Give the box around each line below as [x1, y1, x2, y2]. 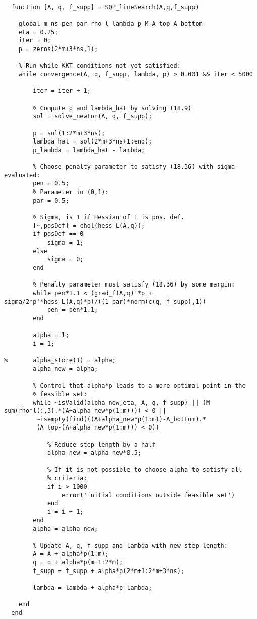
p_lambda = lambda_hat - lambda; [33, 146, 145, 154]
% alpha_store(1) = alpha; [4, 357, 116, 364]
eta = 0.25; [18, 28, 58, 36]
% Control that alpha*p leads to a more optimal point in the [33, 382, 246, 390]
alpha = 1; [33, 331, 69, 339]
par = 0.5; [33, 197, 69, 204]
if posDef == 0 [33, 230, 84, 238]
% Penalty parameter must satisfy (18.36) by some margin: [33, 281, 235, 289]
